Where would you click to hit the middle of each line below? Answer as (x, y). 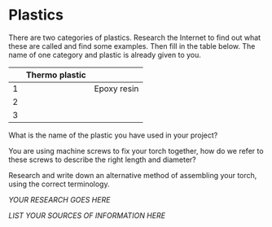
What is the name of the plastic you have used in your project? (113, 135)
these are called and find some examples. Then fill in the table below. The (132, 46)
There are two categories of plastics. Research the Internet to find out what (135, 37)
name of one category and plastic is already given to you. (105, 55)
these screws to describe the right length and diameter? (103, 159)
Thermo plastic (56, 75)
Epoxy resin (116, 89)
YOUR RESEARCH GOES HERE (59, 199)
